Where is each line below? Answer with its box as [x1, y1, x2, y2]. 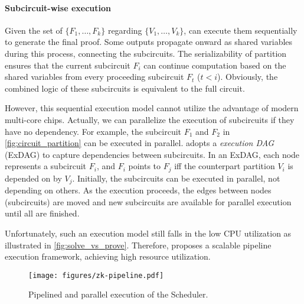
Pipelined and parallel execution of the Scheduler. [28, 288, 208, 300]
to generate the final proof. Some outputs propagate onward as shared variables [5, 35, 293, 48]
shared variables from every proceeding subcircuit [5, 70, 184, 83]
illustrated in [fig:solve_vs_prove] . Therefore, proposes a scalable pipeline [5, 238, 272, 251]
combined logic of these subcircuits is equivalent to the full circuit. [5, 82, 245, 94]
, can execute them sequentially [184, 24, 298, 36]
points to [128, 160, 161, 172]
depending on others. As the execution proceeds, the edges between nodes [5, 184, 272, 196]
